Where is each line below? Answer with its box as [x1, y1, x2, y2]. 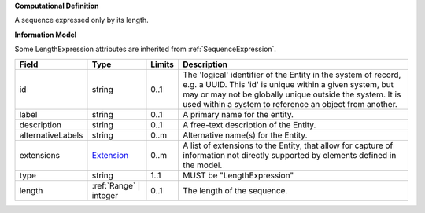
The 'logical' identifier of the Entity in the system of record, [182, 69, 401, 80]
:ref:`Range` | [91, 180, 141, 191]
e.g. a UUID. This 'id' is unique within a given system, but [182, 79, 394, 90]
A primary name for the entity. [182, 108, 294, 119]
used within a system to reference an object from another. [182, 98, 397, 109]
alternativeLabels [19, 130, 83, 141]
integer [91, 189, 118, 200]
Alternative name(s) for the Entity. [182, 130, 308, 141]
